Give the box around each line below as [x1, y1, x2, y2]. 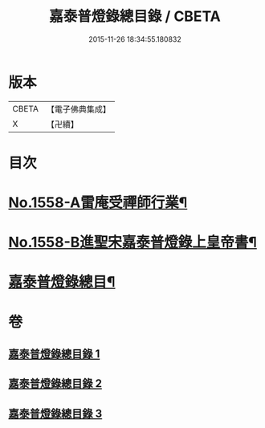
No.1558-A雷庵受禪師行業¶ [8, 194, 188, 212]
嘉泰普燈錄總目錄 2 [8, 377, 103, 390]
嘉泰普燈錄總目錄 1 [8, 347, 100, 361]
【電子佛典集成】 [46, 104, 111, 115]
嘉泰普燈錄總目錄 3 [8, 406, 103, 420]
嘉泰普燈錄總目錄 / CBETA [49, 7, 221, 26]
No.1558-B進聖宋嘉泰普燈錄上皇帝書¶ [8, 234, 257, 251]
